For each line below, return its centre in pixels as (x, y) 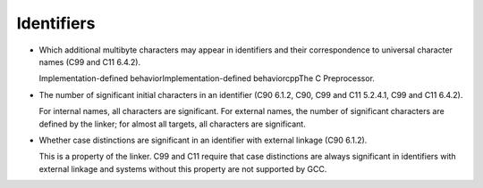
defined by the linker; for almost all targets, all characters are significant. (172, 124)
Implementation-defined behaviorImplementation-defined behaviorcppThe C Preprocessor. (207, 78)
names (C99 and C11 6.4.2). (90, 61)
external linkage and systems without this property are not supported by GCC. (183, 168)
